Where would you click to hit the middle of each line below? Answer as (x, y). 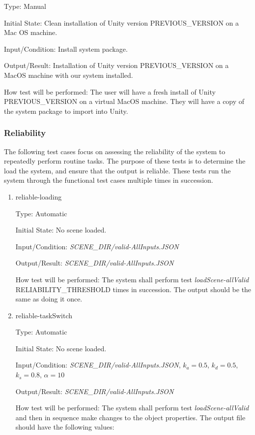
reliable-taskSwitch (44, 315)
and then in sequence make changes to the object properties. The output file (130, 417)
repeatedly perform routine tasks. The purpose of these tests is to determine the (125, 161)
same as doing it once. (49, 299)
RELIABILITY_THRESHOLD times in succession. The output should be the (133, 289)
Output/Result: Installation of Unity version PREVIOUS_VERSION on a (116, 65)
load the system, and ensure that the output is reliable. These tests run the (117, 170)
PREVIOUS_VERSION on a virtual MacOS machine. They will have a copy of (124, 101)
